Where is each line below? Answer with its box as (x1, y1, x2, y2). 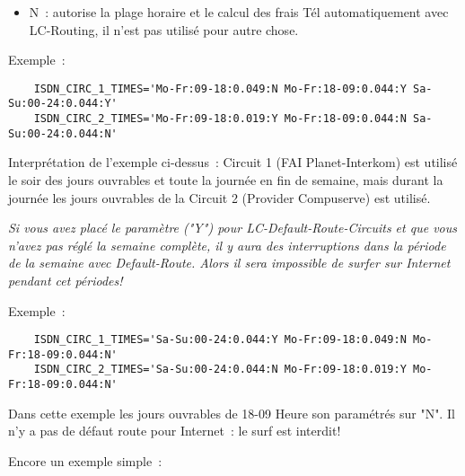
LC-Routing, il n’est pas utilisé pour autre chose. (29, 20, 299, 39)
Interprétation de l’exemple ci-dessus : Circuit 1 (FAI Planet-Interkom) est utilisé (8, 153, 458, 172)
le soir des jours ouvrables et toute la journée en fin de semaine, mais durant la (8, 171, 443, 189)
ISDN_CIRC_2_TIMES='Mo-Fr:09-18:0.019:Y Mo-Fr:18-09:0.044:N (33, 112, 407, 126)
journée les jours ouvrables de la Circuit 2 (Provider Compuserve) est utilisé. (8, 188, 431, 207)
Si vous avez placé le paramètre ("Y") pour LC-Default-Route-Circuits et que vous (8, 218, 457, 237)
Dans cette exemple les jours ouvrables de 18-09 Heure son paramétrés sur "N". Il (8, 403, 455, 422)
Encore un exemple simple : (8, 451, 162, 470)
